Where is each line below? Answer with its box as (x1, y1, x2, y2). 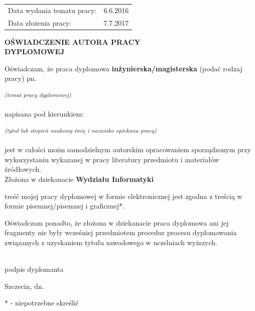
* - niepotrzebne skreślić (5, 297, 79, 308)
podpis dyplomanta (5, 264, 64, 274)
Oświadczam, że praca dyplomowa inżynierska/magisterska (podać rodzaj (5, 63, 242, 73)
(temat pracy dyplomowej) (5, 90, 71, 99)
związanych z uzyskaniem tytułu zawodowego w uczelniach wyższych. (5, 237, 218, 247)
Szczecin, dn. (5, 280, 44, 291)
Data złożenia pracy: (8, 17, 72, 28)
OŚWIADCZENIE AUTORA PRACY (5, 36, 141, 47)
